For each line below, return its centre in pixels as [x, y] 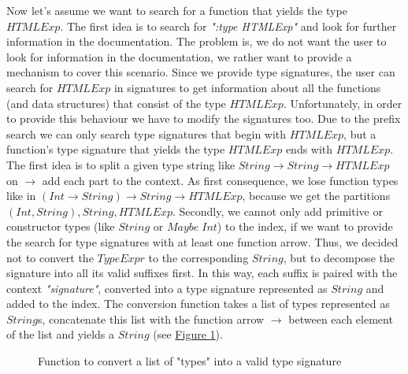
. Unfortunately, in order [343, 103]
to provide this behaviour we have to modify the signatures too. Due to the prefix [204, 118]
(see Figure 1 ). [188, 334]
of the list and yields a [61, 334]
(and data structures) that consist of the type [116, 103]
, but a [360, 133]
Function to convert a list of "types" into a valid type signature [190, 361]
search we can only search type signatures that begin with [147, 133]
